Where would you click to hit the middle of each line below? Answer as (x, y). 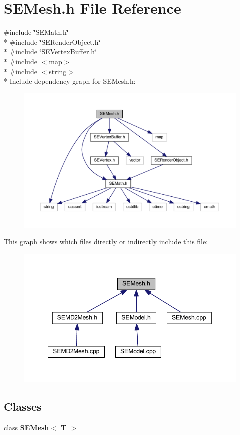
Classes (23, 407)
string (58, 71)
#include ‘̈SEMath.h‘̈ (36, 32)
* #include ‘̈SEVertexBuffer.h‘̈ (50, 52)
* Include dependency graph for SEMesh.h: (70, 81)
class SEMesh (27, 428)
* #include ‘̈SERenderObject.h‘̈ (52, 42)
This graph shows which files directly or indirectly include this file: (106, 242)
